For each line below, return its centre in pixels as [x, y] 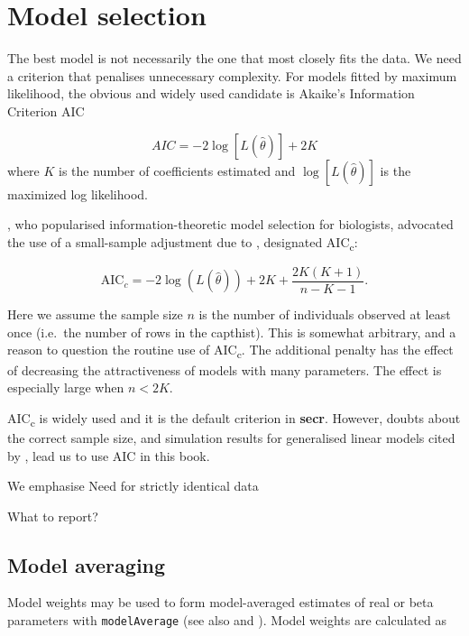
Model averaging [87, 564]
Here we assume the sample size [95, 314]
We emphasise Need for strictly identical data [133, 486]
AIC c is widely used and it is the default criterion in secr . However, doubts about [234, 419]
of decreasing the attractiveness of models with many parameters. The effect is [225, 369]
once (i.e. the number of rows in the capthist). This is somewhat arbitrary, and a [232, 332]
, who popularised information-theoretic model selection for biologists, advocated [230, 224]
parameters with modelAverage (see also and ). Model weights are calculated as [227, 620]
